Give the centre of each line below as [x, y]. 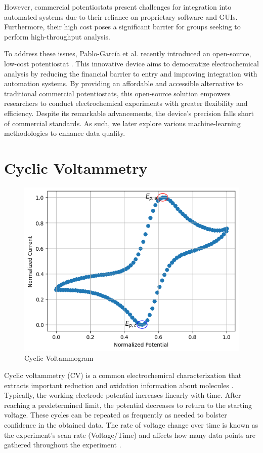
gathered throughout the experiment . [63, 445]
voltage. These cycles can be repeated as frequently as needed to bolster [116, 415]
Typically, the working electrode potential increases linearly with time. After [123, 395]
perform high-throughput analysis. [57, 36]
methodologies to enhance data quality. [65, 133]
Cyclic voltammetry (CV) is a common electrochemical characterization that [123, 375]
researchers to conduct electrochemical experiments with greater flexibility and [126, 103]
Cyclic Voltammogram [59, 358]
